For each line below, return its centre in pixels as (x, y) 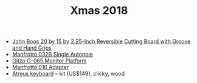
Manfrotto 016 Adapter (40, 67)
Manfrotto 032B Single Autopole (52, 55)
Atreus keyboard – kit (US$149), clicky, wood (68, 74)
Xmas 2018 (99, 11)
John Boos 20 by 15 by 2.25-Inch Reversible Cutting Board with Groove (101, 41)
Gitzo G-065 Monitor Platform (49, 61)
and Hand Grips (32, 48)
